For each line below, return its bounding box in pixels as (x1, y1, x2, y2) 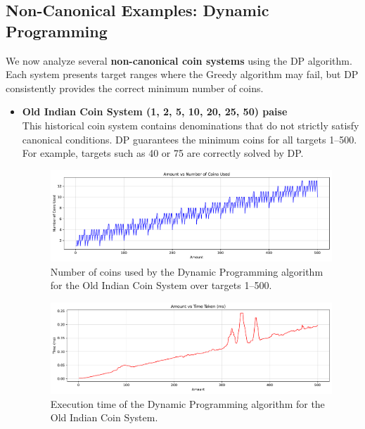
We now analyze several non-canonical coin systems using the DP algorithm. (6, 53, 352, 68)
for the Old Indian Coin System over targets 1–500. (50, 278, 272, 293)
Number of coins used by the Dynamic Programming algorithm (50, 264, 324, 278)
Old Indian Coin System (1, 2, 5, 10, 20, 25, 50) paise (22, 104, 288, 119)
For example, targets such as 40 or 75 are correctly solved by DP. (22, 146, 304, 160)
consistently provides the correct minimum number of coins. (6, 80, 264, 95)
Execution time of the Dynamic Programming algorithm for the (50, 396, 325, 411)
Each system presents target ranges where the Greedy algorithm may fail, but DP (6, 67, 359, 82)
